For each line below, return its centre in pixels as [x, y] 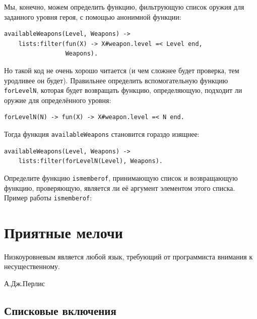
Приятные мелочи [63, 232]
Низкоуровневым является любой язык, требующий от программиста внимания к [128, 256]
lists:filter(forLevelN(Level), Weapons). [90, 161]
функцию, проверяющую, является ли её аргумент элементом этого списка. [120, 188]
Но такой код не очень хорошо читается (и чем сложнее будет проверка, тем [122, 70]
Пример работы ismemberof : [48, 198]
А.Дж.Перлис [24, 283]
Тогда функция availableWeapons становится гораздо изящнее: [102, 134]
